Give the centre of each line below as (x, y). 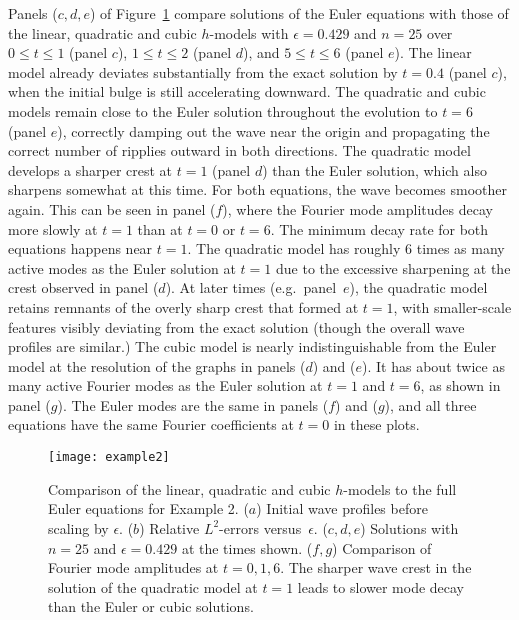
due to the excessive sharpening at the (393, 267)
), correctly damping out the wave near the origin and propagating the (273, 130)
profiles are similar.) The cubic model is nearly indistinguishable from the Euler (252, 346)
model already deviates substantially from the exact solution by (203, 71)
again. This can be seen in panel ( (112, 208)
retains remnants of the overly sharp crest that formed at (183, 306)
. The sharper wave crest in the (376, 567)
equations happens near (80, 248)
